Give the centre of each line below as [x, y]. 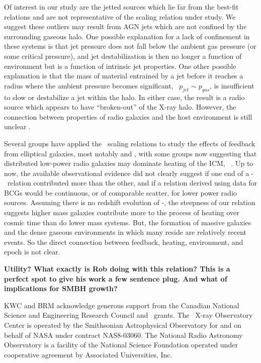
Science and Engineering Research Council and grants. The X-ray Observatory [128, 315]
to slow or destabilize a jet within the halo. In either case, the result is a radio [124, 97]
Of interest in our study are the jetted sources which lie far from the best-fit [121, 7]
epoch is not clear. [32, 252]
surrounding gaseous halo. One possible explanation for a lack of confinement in [127, 36]
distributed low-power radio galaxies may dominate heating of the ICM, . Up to [129, 163]
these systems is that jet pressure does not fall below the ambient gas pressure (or [130, 46]
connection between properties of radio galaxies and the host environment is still [128, 116]
